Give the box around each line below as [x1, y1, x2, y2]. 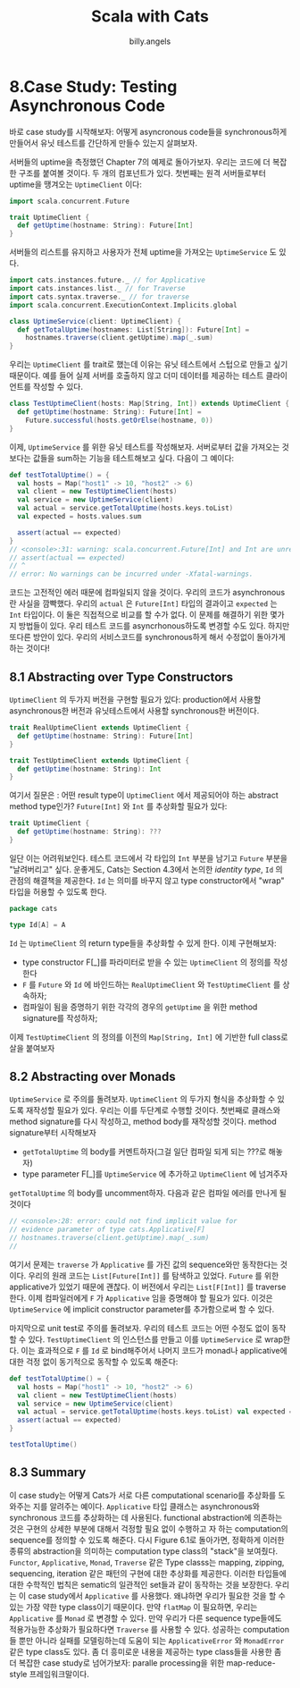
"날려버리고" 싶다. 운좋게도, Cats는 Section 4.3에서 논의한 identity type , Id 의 [9, 864, 283, 874]
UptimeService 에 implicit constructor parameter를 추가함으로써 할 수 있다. [9, 1304, 275, 1314]
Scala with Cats [90, 6, 210, 27]
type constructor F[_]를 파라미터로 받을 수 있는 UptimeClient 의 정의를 [21, 957, 271, 967]
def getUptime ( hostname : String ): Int [17, 764, 162, 773]
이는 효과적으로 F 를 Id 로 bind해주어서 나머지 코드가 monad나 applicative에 [21, 1345, 287, 1355]
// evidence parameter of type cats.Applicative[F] [9, 1225, 205, 1235]
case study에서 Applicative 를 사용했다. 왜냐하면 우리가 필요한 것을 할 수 [28, 1590, 286, 1601]
